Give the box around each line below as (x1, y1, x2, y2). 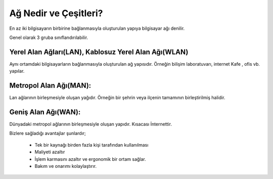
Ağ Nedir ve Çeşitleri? (9, 8, 103, 19)
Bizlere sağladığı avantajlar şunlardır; (9, 130, 86, 137)
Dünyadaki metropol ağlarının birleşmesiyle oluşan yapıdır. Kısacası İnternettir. (9, 121, 172, 127)
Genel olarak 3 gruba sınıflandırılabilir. (9, 34, 88, 40)
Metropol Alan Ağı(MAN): (9, 81, 92, 90)
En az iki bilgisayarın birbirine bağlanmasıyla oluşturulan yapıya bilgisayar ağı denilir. (9, 25, 185, 31)
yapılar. (9, 68, 25, 74)
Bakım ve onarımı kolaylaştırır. (34, 163, 97, 169)
